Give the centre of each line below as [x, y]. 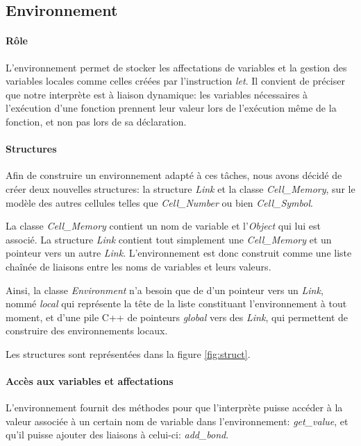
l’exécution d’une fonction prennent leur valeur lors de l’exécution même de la [171, 108]
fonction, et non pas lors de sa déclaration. [96, 121]
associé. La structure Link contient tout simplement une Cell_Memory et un [169, 239]
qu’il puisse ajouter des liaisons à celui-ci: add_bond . [117, 435]
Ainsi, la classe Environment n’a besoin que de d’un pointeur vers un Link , [165, 290]
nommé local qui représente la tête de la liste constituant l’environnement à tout [176, 303]
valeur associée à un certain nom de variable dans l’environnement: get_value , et [177, 421]
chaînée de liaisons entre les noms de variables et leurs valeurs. [138, 266]
